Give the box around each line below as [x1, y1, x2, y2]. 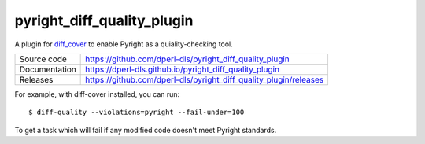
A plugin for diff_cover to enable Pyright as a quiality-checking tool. [14, 39, 234, 49]
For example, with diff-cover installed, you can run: [14, 89, 180, 98]
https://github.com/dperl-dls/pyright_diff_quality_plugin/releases [85, 74, 324, 85]
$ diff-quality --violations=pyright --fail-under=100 [28, 108, 245, 117]
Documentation [19, 64, 76, 75]
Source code [19, 54, 67, 65]
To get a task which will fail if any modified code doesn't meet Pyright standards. [14, 125, 277, 135]
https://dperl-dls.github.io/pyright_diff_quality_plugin [85, 64, 279, 75]
